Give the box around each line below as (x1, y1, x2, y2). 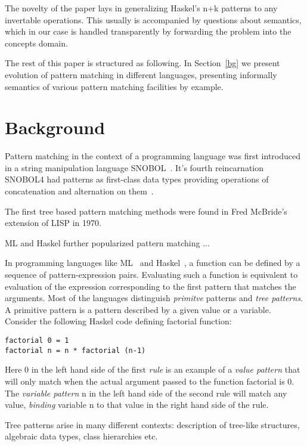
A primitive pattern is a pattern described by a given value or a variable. (5, 303, 271, 315)
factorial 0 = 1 (5, 336, 69, 345)
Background (5, 115, 106, 140)
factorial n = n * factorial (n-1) (5, 346, 146, 355)
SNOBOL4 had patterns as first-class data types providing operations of (5, 173, 269, 185)
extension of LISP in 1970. (5, 216, 101, 229)
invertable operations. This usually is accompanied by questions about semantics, (5, 13, 302, 26)
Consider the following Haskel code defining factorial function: (5, 315, 232, 327)
